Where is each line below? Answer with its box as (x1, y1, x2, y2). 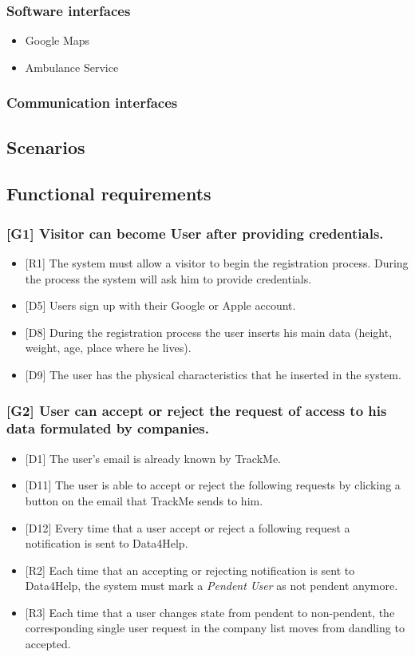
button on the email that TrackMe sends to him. (25, 492, 263, 509)
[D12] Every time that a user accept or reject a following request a (25, 519, 350, 536)
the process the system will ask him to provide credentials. (25, 270, 312, 287)
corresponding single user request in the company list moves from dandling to (25, 619, 405, 636)
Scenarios (6, 134, 85, 159)
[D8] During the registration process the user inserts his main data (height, (25, 323, 393, 340)
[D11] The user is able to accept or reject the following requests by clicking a (25, 477, 401, 493)
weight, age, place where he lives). (25, 339, 192, 356)
